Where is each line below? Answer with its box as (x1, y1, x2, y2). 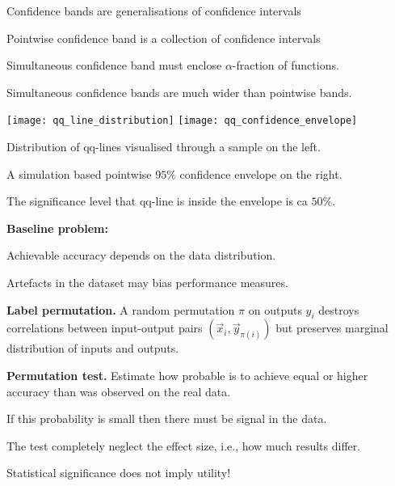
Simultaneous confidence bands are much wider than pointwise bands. (6, 83, 352, 100)
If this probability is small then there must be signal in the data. (6, 410, 327, 427)
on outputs (248, 301, 302, 318)
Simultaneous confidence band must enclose (6, 57, 222, 74)
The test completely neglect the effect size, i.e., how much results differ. (6, 437, 361, 454)
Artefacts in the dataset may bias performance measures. (6, 274, 288, 290)
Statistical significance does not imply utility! (6, 464, 231, 481)
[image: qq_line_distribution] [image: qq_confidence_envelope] (6, 115, 358, 127)
